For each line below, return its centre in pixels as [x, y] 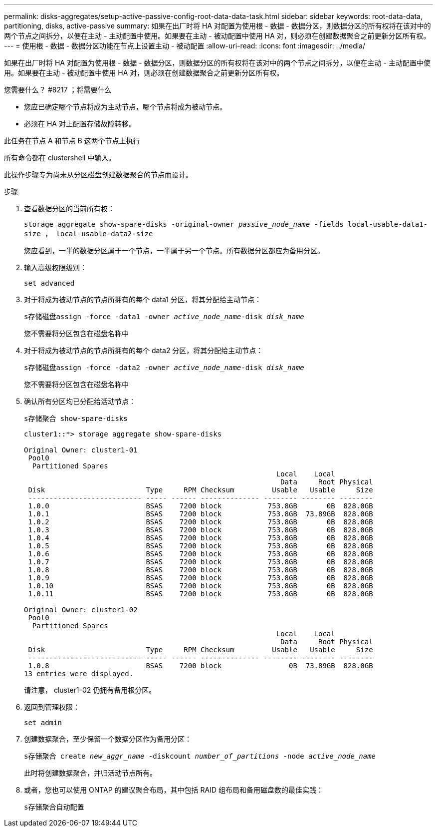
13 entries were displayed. [79, 674]
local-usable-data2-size [105, 234]
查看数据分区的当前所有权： [69, 208]
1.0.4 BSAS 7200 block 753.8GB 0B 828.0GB [201, 538]
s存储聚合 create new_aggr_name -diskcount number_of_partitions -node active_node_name [200, 756]
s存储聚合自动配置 [54, 807]
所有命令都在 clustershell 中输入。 [60, 158]
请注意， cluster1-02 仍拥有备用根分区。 [90, 690]
